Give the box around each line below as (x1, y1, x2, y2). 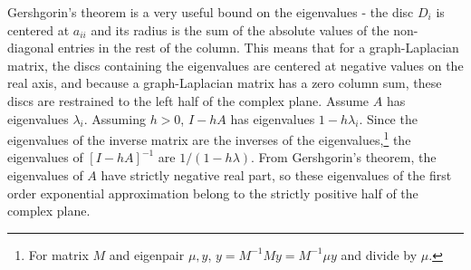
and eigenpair (109, 245, 185, 264)
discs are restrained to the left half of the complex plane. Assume (7, 91, 370, 110)
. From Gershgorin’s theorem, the (251, 148, 437, 167)
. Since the (359, 109, 418, 128)
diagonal (7, 38, 54, 57)
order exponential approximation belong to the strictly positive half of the (7, 183, 418, 202)
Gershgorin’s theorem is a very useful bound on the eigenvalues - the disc (7, 3, 414, 21)
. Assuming (83, 109, 146, 128)
